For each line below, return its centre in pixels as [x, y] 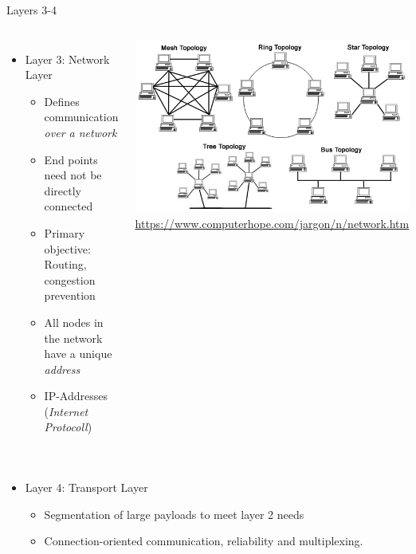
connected [69, 206]
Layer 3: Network [67, 59]
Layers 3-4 [31, 10]
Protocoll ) [68, 427]
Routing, [65, 264]
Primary [65, 232]
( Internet [66, 411]
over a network [80, 132]
